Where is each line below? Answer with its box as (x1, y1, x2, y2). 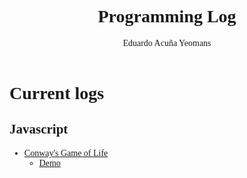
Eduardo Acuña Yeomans (122, 37, 212, 48)
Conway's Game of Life (23, 147, 109, 158)
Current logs (9, 82, 105, 103)
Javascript (9, 121, 69, 138)
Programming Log (97, 6, 237, 27)
